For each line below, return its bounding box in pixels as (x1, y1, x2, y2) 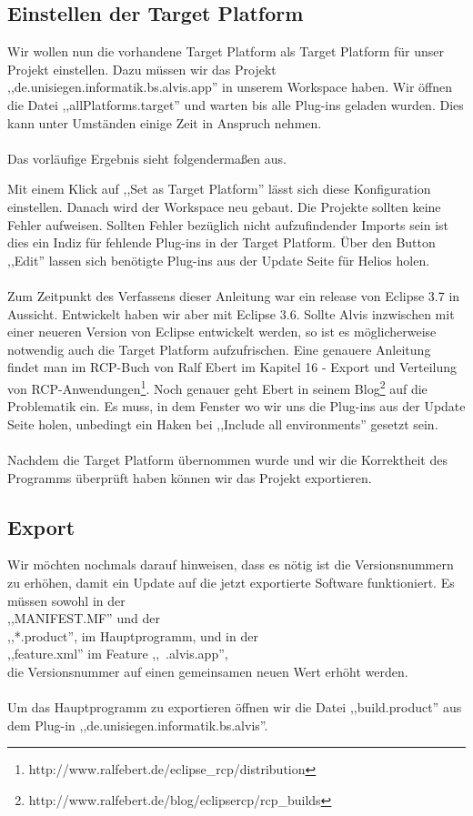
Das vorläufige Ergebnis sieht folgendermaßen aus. (7, 148, 287, 167)
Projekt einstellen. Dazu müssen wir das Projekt (7, 59, 277, 78)
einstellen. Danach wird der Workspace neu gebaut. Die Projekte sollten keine (7, 196, 441, 216)
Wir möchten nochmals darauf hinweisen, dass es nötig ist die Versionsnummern (7, 555, 454, 574)
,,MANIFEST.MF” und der (7, 609, 160, 628)
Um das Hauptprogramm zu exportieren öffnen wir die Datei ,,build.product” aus (7, 698, 462, 717)
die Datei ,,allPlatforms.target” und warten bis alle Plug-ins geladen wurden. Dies (7, 95, 464, 114)
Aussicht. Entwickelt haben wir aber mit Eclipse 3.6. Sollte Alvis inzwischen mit (7, 304, 455, 323)
